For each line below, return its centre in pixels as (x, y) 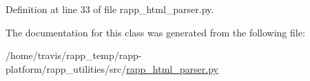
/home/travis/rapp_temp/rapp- (74, 55)
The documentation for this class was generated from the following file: (155, 32)
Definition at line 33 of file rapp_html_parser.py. (110, 9)
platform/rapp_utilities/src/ (66, 68)
